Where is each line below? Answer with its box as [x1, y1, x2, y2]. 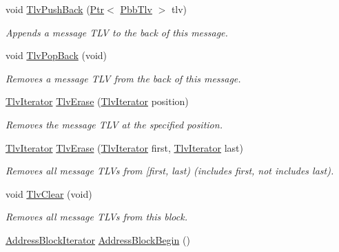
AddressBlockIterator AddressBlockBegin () [6, 232, 190, 247]
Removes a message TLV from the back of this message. [6, 71, 241, 85]
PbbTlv [120, 2, 152, 16]
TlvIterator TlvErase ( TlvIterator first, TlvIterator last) [6, 140, 243, 154]
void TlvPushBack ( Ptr [6, 2, 105, 16]
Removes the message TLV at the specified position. [6, 117, 223, 131]
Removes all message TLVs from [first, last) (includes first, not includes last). [6, 163, 334, 178]
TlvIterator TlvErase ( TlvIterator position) [6, 94, 189, 108]
